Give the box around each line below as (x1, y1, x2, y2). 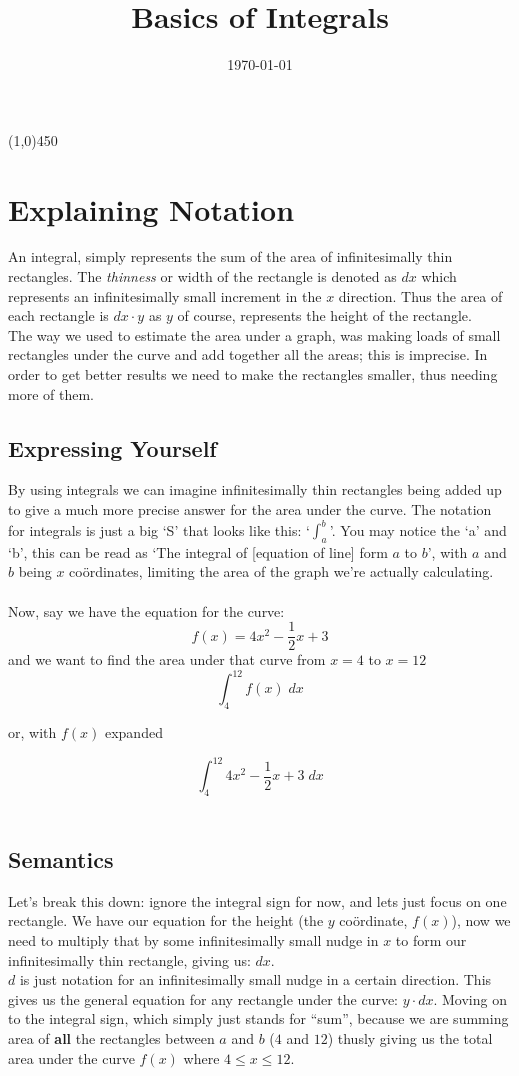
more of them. (8, 383, 94, 404)
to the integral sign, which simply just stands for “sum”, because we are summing (8, 1008, 509, 1029)
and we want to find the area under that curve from (8, 649, 326, 670)
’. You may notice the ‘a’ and (329, 519, 507, 540)
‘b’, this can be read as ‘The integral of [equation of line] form (8, 541, 388, 562)
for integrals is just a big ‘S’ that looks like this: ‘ (8, 519, 310, 540)
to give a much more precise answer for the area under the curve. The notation (8, 498, 492, 519)
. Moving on (433, 988, 507, 1009)
